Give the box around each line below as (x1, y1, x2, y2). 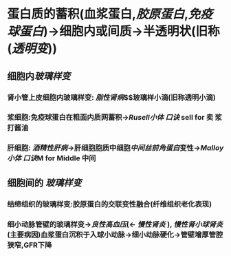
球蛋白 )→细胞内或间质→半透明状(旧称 (7, 23, 220, 39)
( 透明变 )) (7, 41, 57, 56)
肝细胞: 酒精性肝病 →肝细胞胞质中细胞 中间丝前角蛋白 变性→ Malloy (7, 143, 224, 153)
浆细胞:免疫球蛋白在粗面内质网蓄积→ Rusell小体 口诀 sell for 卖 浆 (7, 113, 222, 122)
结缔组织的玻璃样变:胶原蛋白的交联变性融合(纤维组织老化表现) (7, 199, 212, 209)
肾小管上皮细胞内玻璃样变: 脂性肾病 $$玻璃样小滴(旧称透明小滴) (7, 92, 216, 102)
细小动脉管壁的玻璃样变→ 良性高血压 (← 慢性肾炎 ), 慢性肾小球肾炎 (7, 220, 223, 229)
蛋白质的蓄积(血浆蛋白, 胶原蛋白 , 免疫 (7, 6, 213, 22)
